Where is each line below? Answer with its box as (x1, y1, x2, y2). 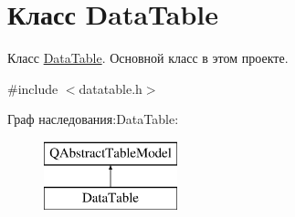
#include (7, 78, 58, 98)
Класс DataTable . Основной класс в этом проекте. (7, 48, 289, 67)
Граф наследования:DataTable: (7, 109, 179, 129)
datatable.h (79, 78, 142, 98)
